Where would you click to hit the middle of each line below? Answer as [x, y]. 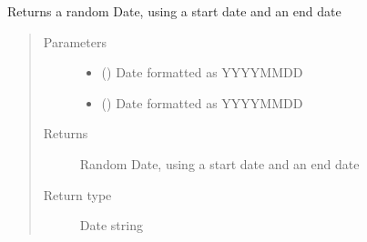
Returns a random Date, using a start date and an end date [174, 11]
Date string [111, 225]
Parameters [75, 41]
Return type [77, 194]
